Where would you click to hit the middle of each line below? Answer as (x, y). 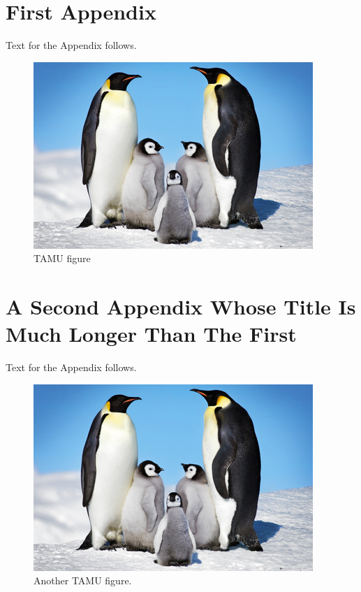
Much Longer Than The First (151, 334)
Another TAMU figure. (83, 580)
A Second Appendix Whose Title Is (181, 306)
